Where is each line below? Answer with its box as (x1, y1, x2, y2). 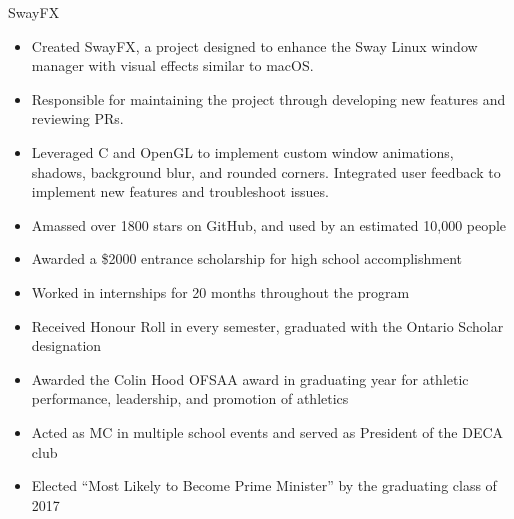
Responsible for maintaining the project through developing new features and (31, 88, 506, 109)
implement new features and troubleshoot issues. (31, 181, 329, 202)
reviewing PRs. (31, 108, 124, 129)
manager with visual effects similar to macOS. (31, 55, 314, 76)
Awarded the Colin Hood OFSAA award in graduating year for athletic (31, 368, 469, 389)
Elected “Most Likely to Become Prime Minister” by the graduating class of (31, 475, 497, 496)
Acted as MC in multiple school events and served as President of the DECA (31, 421, 504, 442)
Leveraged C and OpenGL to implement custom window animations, (31, 141, 454, 162)
